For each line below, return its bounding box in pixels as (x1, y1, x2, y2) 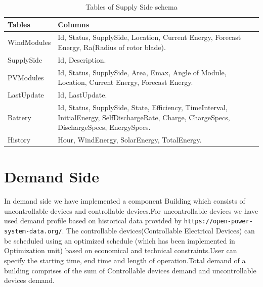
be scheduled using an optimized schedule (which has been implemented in (4, 235, 235, 246)
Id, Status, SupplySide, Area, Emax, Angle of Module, (58, 67, 227, 77)
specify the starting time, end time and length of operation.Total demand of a (4, 255, 246, 265)
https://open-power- (184, 218, 253, 225)
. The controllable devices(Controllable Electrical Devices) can (62, 225, 255, 236)
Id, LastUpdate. (58, 89, 107, 100)
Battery (8, 112, 31, 122)
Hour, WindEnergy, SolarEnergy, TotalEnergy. (58, 134, 202, 145)
